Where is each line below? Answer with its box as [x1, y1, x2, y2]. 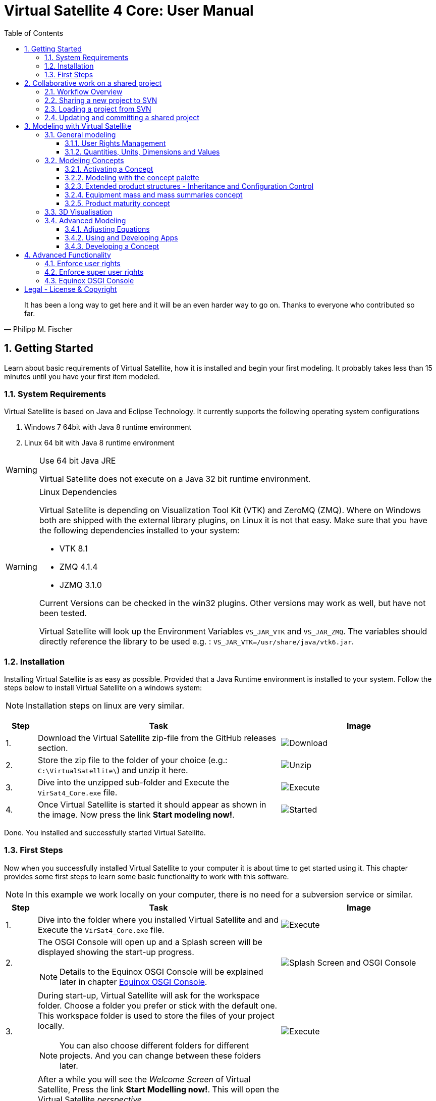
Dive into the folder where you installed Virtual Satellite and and [37, 914, 279, 925]
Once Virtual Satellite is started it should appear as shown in [37, 799, 266, 810]
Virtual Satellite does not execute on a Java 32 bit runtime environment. [39, 474, 311, 484]
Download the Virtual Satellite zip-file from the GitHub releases [37, 733, 277, 743]
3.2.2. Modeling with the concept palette [65, 173, 199, 182]
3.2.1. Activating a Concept [65, 164, 153, 173]
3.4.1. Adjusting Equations [65, 224, 150, 233]
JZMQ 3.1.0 [59, 580, 102, 590]
